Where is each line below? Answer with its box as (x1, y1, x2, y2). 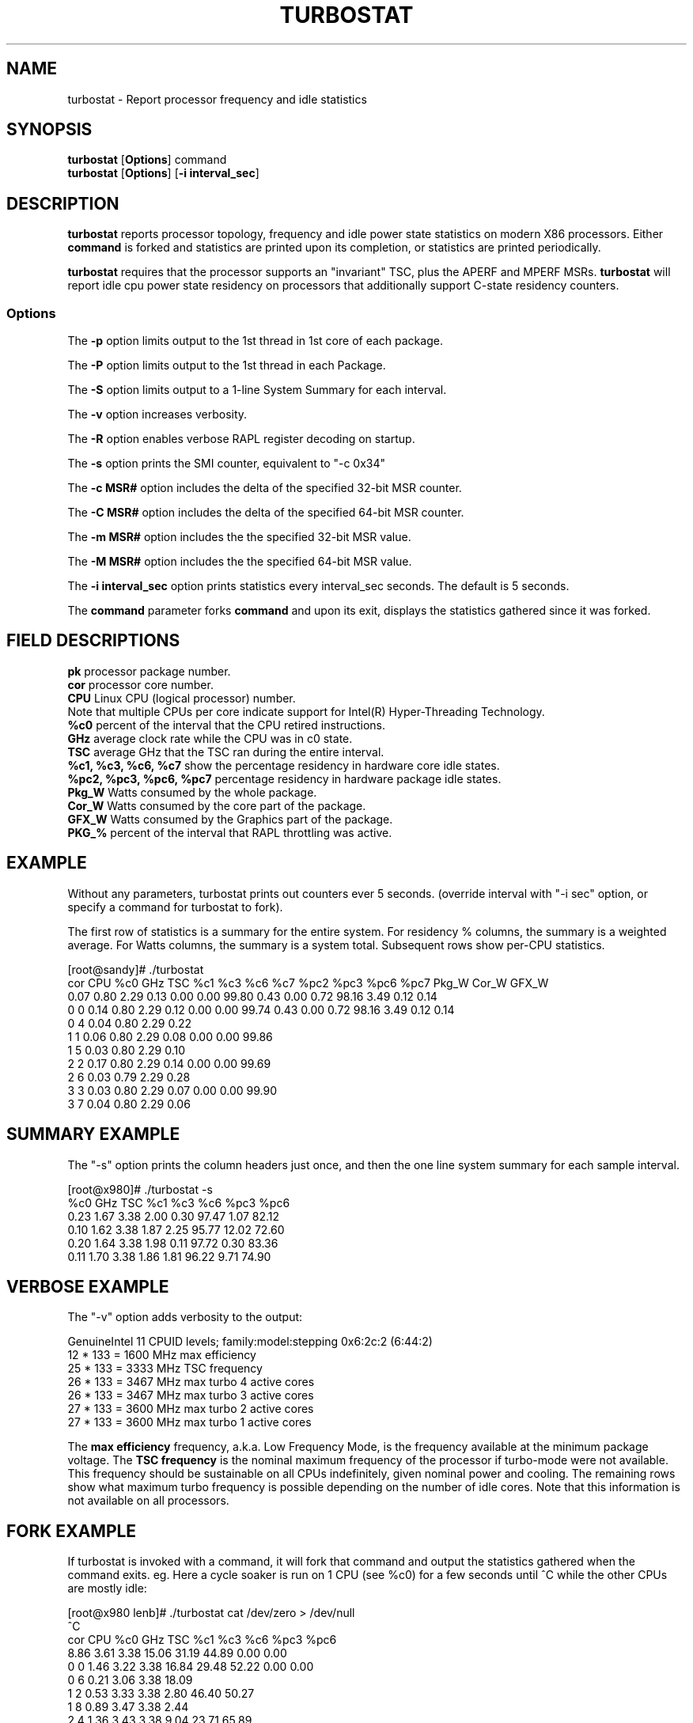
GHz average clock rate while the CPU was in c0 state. (67, 731, 353, 745)
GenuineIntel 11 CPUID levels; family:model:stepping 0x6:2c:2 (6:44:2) (67, 1335, 433, 1349)
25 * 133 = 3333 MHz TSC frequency (67, 1361, 263, 1376)
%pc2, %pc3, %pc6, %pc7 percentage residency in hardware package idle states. (67, 771, 502, 786)
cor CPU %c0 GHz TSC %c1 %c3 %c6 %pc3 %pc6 (67, 1633, 337, 1647)
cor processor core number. (67, 677, 214, 691)
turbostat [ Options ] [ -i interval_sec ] (67, 166, 259, 180)
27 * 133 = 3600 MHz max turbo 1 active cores (67, 1415, 312, 1430)
